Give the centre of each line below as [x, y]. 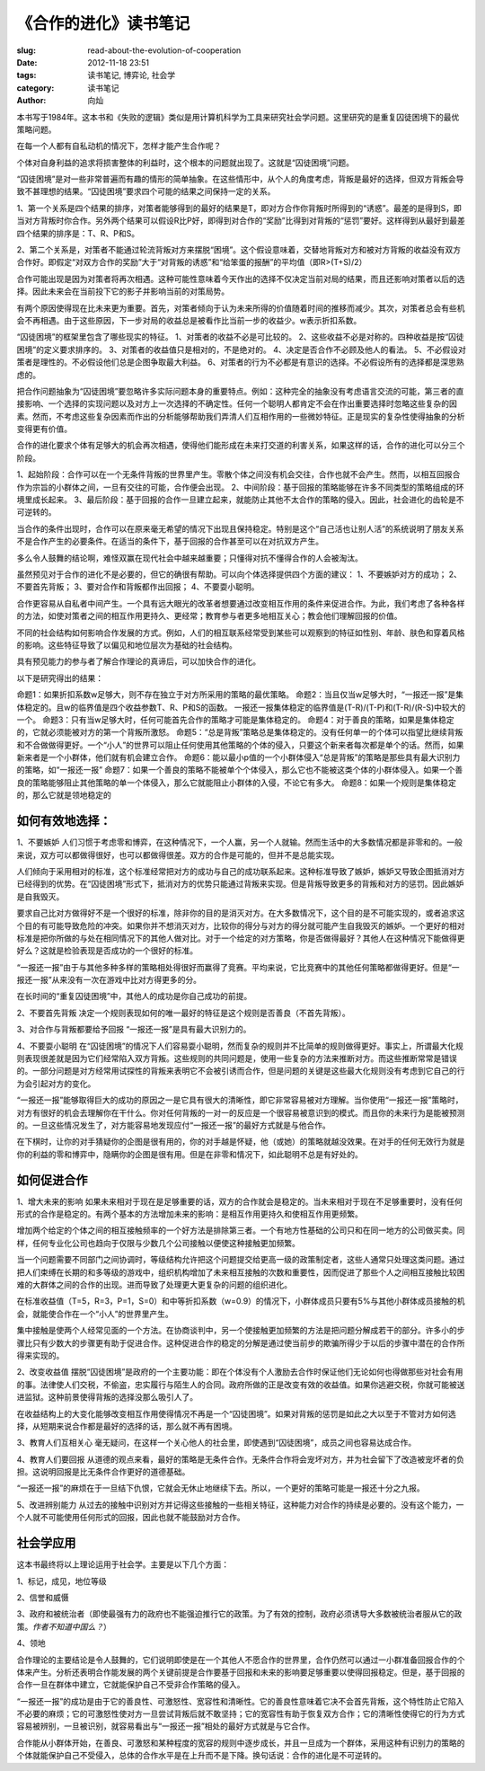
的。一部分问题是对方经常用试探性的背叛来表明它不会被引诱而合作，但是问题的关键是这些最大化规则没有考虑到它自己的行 [241, 1071]
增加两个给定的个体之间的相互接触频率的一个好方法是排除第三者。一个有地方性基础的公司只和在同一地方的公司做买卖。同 [241, 1230]
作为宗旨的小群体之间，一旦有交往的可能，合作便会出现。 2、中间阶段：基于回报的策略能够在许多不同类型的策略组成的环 [240, 487]
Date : [27, 62]
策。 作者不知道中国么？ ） [64, 1626]
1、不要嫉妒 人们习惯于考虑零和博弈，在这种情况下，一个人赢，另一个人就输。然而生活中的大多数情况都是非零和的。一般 [239, 842]
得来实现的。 [40, 1355]
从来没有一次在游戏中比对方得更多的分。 [127, 980]
